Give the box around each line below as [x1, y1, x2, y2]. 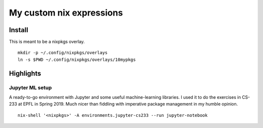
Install [9, 26, 29, 34]
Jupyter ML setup [9, 84, 52, 91]
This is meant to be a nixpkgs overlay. [9, 39, 85, 45]
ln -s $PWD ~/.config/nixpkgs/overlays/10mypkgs [18, 56, 136, 62]
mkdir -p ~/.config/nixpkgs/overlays [18, 50, 108, 55]
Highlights [9, 69, 41, 77]
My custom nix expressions [9, 7, 123, 18]
